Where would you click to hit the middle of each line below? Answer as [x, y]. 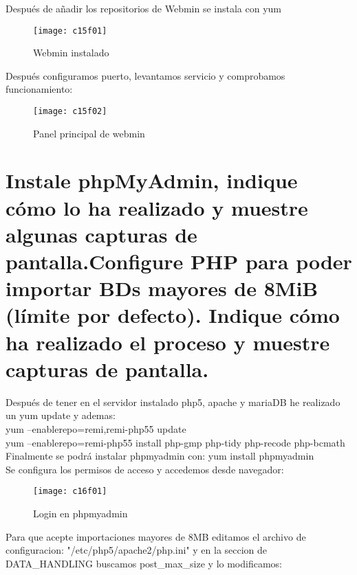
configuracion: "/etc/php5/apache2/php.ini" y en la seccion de [137, 550]
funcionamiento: [39, 89]
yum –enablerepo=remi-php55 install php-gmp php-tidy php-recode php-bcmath [175, 442]
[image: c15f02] [70, 112]
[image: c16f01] [70, 492]
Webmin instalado [71, 53]
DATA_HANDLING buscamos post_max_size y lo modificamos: [144, 563]
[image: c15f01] [70, 31]
